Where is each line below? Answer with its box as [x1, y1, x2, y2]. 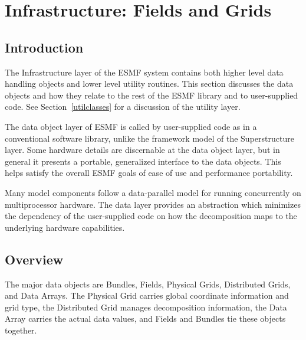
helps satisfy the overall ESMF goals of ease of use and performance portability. [5, 166, 293, 179]
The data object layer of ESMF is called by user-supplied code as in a [5, 120, 257, 132]
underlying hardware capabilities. [5, 221, 125, 233]
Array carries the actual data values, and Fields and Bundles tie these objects [5, 312, 286, 325]
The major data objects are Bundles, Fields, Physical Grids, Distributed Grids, [5, 277, 291, 290]
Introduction [5, 38, 84, 56]
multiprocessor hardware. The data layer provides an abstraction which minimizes [5, 198, 301, 210]
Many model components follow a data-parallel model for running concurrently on [5, 186, 301, 198]
